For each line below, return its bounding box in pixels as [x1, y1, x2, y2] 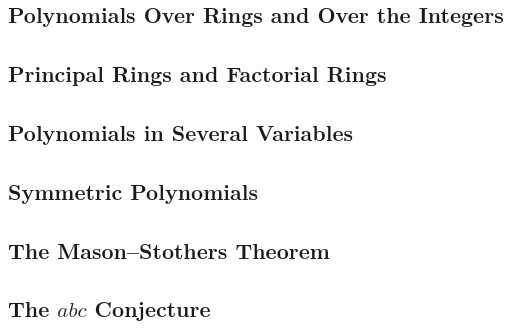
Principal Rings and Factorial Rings [8, 58, 387, 89]
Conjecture [94, 293, 211, 324]
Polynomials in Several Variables [8, 116, 353, 147]
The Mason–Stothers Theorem [8, 234, 330, 265]
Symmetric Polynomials [8, 175, 258, 206]
